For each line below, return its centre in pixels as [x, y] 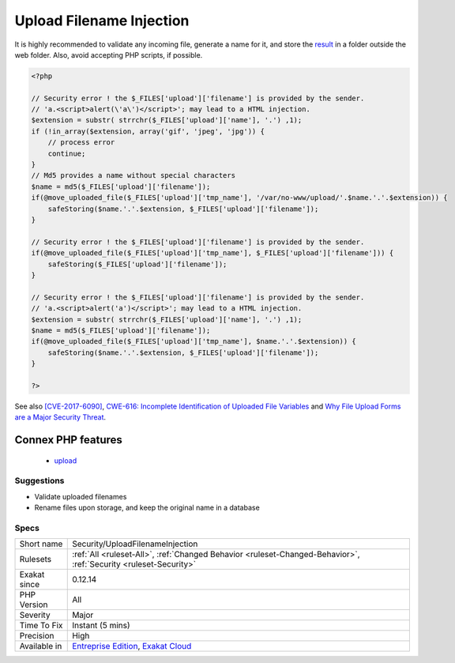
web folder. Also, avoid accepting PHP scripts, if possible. [109, 55]
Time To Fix [41, 626]
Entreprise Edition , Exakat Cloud [132, 646]
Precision [37, 636]
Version [34, 605]
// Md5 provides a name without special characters [133, 175]
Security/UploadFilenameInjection [135, 544]
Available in [41, 646]
